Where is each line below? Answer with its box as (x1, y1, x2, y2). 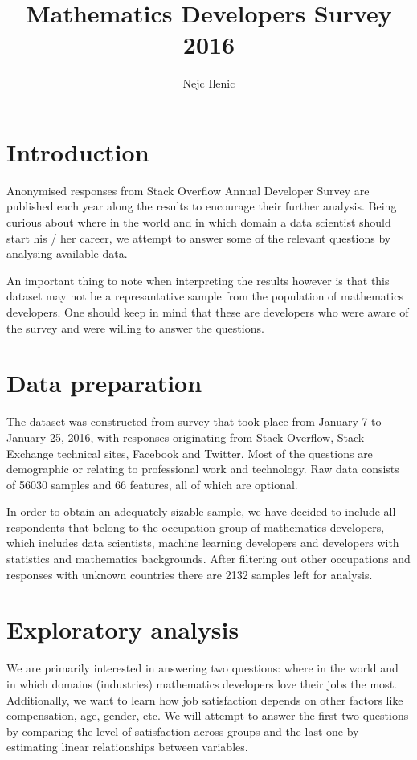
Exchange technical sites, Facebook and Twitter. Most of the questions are (6, 444, 373, 461)
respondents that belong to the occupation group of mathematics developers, (6, 518, 385, 535)
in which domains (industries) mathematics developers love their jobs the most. (6, 675, 397, 692)
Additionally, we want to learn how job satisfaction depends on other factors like (6, 691, 403, 708)
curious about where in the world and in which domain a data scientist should (6, 214, 391, 231)
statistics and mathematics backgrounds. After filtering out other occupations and (6, 550, 411, 567)
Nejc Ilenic (182, 75, 235, 92)
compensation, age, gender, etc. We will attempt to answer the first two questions (6, 707, 409, 724)
